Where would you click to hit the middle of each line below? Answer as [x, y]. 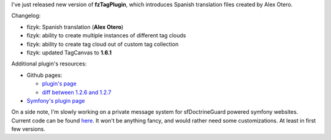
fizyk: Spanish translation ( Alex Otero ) [75, 27]
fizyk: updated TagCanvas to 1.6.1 [69, 53]
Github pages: [44, 75]
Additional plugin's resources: [49, 64]
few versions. [28, 129]
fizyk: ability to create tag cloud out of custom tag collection [103, 44]
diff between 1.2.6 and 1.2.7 [77, 92]
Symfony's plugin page [56, 100]
